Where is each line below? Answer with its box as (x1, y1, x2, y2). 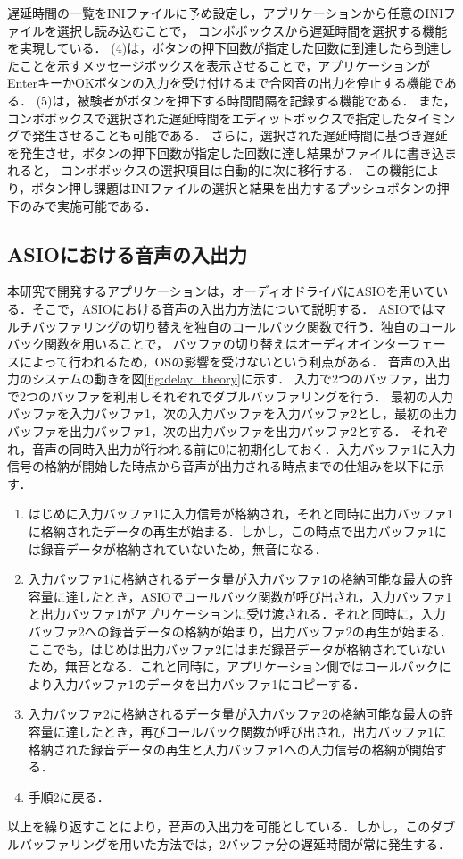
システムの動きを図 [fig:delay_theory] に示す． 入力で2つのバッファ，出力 (31, 369, 451, 388)
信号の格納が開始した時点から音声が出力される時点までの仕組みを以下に (7, 457, 432, 476)
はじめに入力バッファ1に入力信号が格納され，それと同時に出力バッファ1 (28, 504, 453, 523)
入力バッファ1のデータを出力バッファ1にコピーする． (53, 674, 366, 693)
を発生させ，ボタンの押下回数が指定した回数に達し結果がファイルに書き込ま (7, 143, 457, 162)
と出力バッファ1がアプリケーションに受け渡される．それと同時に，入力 (28, 604, 446, 623)
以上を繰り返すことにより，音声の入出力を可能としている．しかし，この (7, 817, 431, 836)
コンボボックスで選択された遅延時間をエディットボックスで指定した (7, 108, 406, 127)
